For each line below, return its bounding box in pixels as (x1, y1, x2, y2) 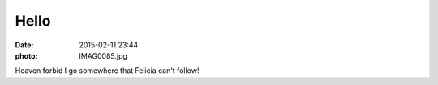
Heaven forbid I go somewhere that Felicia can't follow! (15, 66, 200, 75)
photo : (15, 51, 38, 60)
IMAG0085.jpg (79, 51, 127, 60)
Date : (15, 40, 34, 50)
